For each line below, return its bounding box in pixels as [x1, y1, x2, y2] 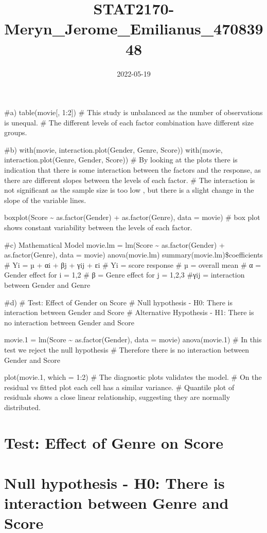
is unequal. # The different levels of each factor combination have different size [4, 117, 254, 127]
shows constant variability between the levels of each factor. [4, 222, 192, 233]
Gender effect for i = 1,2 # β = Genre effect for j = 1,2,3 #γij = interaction [4, 269, 245, 280]
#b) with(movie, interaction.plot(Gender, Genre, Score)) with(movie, [4, 144, 223, 155]
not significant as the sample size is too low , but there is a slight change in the [4, 185, 254, 195]
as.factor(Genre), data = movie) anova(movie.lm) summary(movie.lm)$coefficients [4, 249, 263, 260]
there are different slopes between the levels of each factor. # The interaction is [4, 174, 255, 185]
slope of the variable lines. [4, 194, 86, 205]
